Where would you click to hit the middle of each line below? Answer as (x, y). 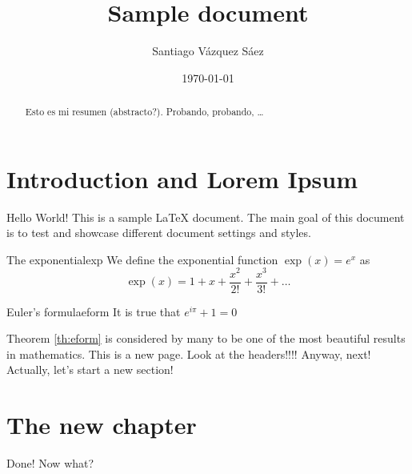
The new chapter (102, 425)
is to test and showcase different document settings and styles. (159, 233)
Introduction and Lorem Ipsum (182, 178)
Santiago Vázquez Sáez (208, 51)
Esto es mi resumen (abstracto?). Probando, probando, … (144, 112)
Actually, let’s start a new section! (90, 370)
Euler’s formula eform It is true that (94, 311)
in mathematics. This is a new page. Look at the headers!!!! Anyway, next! (189, 353)
